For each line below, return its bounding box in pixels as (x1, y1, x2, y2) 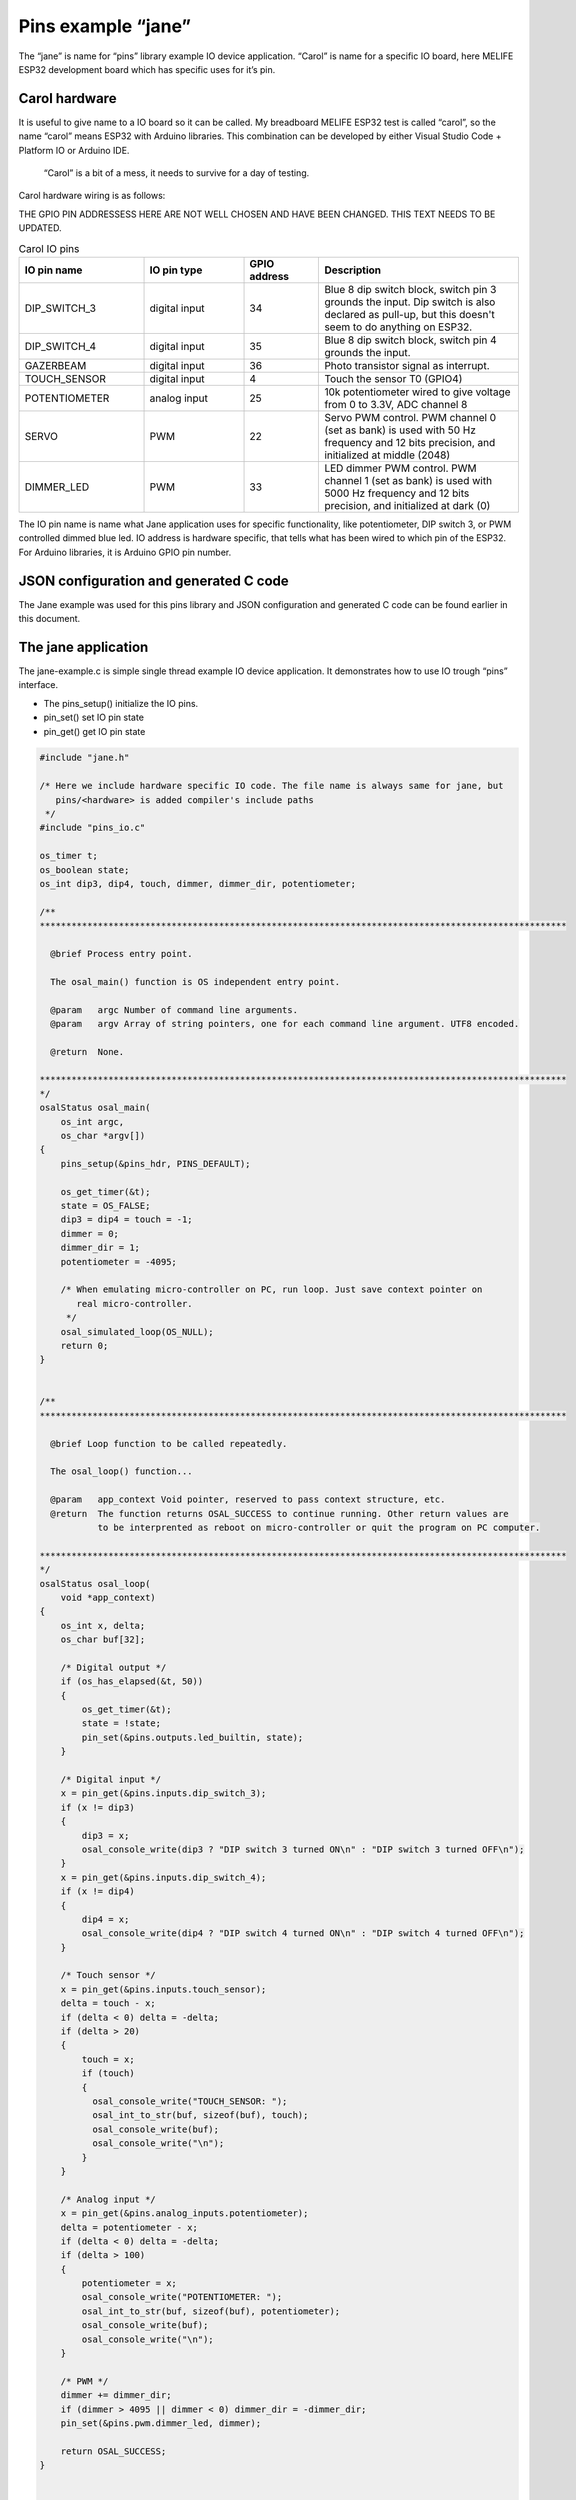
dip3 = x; (81, 1830, 130, 1841)
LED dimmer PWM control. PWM (324, 461, 477, 475)
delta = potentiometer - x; (60, 2221, 199, 2233)
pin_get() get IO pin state (43, 725, 146, 737)
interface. (18, 679, 59, 691)
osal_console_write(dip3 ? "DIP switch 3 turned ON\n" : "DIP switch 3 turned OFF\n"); (81, 1843, 525, 1855)
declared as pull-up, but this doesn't (324, 307, 495, 321)
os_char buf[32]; (60, 1634, 146, 1645)
